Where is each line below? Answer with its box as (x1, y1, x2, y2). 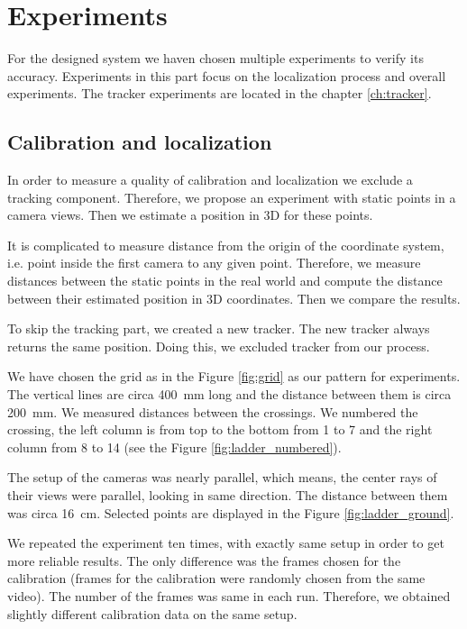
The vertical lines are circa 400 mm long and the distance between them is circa (7, 385, 452, 404)
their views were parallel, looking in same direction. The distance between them (7, 486, 448, 505)
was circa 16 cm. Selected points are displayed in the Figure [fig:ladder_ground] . (7, 503, 454, 522)
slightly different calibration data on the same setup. (7, 604, 298, 623)
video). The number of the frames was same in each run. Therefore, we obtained (7, 586, 451, 605)
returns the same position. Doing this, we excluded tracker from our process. (7, 336, 430, 355)
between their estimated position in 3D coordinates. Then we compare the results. (7, 288, 461, 307)
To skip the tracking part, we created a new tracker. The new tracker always (7, 319, 430, 338)
